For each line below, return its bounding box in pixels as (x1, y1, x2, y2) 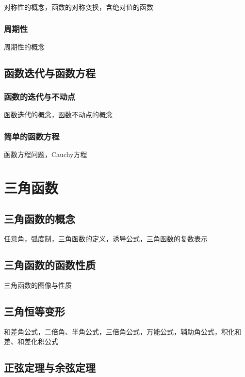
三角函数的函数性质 (4, 257, 96, 272)
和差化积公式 (17, 336, 58, 346)
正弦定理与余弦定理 (4, 360, 96, 375)
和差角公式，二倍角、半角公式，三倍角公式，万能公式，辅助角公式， (4, 326, 221, 336)
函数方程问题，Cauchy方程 (4, 149, 87, 159)
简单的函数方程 (4, 130, 60, 142)
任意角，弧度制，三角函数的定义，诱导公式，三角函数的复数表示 (4, 234, 208, 244)
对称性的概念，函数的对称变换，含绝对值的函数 (4, 2, 153, 12)
